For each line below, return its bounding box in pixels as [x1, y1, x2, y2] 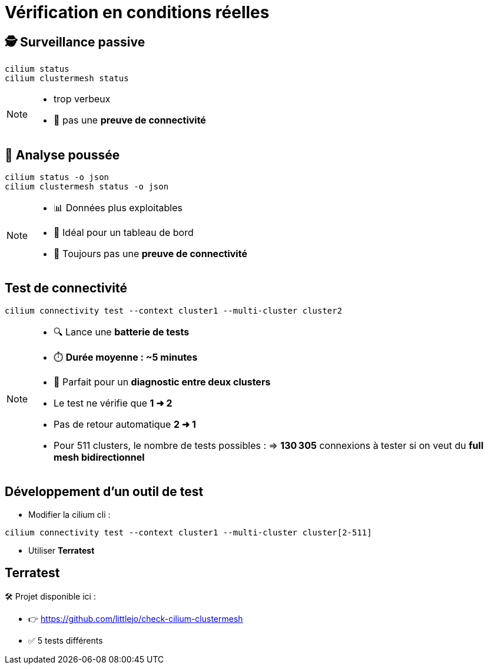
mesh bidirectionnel [54, 451, 145, 463]
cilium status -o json [5, 172, 109, 182]
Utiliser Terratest [28, 545, 95, 555]
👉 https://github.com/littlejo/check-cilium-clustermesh [28, 613, 243, 624]
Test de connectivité [5, 281, 127, 296]
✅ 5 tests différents [28, 635, 103, 645]
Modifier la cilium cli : [28, 509, 111, 520]
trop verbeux [54, 93, 111, 105]
